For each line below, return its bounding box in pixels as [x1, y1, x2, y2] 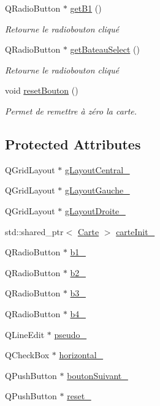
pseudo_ [54, 328, 87, 340]
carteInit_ [116, 225, 155, 238]
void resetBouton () [5, 84, 78, 97]
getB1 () [70, 2, 102, 14]
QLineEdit [5, 328, 45, 340]
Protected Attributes [5, 134, 141, 153]
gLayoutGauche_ [64, 184, 130, 197]
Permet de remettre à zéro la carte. [5, 104, 137, 117]
